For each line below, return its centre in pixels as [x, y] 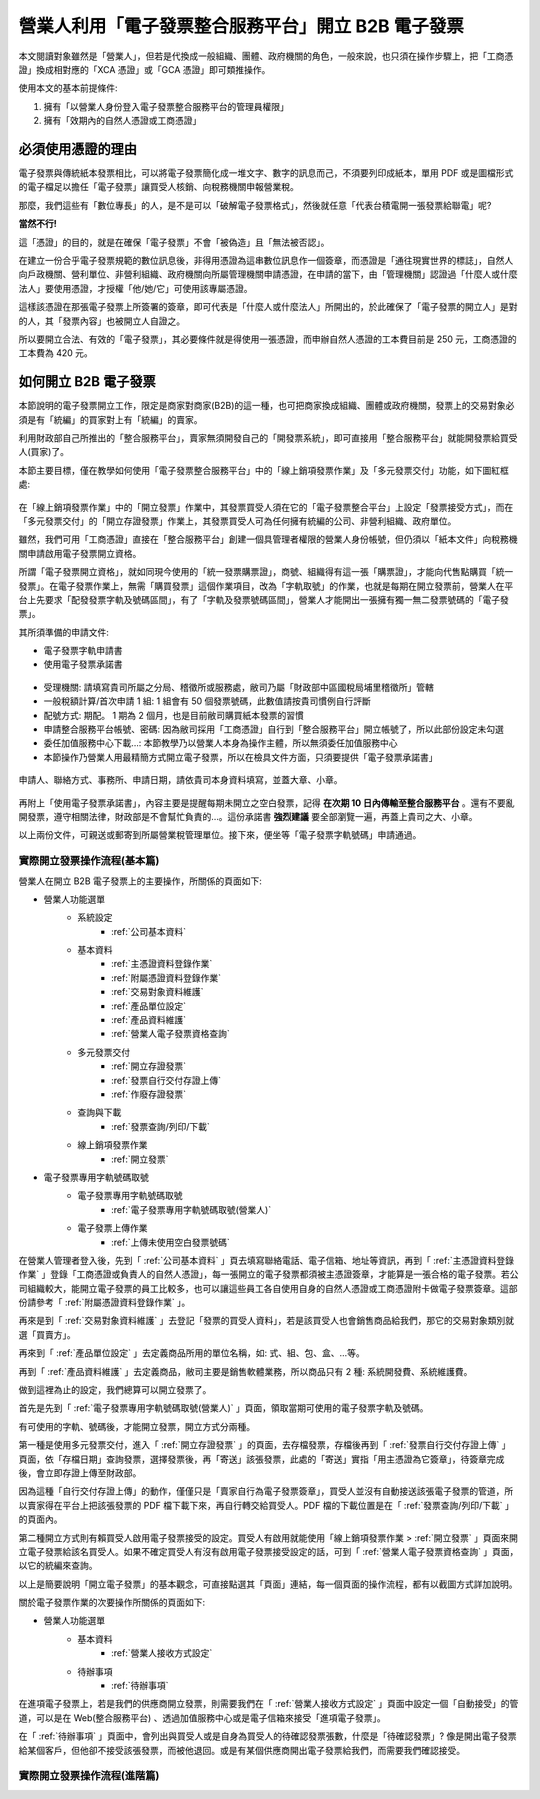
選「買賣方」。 [47, 1334]
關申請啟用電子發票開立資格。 [80, 553]
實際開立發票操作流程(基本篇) [89, 861]
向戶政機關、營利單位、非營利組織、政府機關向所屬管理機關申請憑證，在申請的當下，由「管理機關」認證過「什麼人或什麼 [268, 274]
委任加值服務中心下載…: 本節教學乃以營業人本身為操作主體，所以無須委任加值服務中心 [221, 743]
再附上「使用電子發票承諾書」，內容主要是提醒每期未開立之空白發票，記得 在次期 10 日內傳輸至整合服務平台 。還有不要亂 [266, 802]
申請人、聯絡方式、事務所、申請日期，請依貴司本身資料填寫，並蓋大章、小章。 [180, 780]
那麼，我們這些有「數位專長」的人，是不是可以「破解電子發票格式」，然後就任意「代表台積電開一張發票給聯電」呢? [255, 205]
